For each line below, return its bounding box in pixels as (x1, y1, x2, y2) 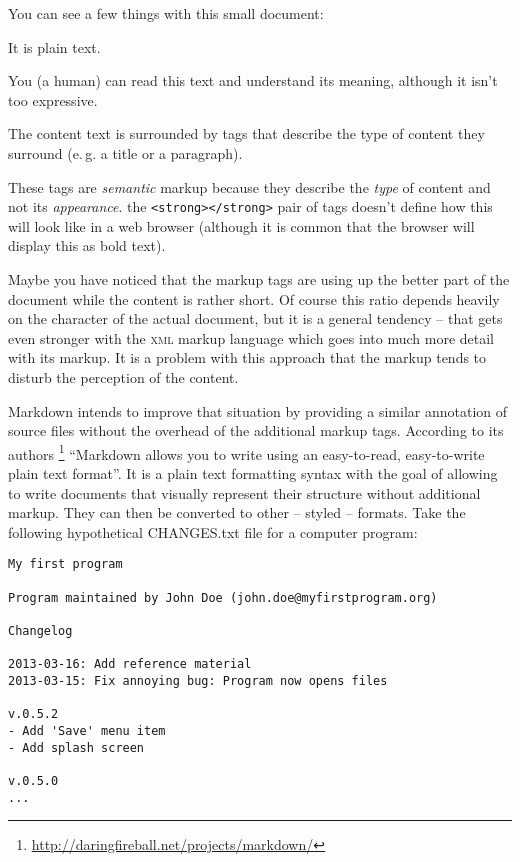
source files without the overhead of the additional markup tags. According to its (8, 420, 504, 441)
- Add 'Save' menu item (8, 723, 166, 738)
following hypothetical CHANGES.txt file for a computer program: (8, 521, 418, 542)
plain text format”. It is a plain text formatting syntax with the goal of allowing (8, 463, 498, 483)
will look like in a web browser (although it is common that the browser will (8, 215, 475, 236)
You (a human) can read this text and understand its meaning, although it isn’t (8, 70, 498, 91)
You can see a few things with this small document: (8, 3, 324, 23)
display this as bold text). (8, 235, 166, 256)
